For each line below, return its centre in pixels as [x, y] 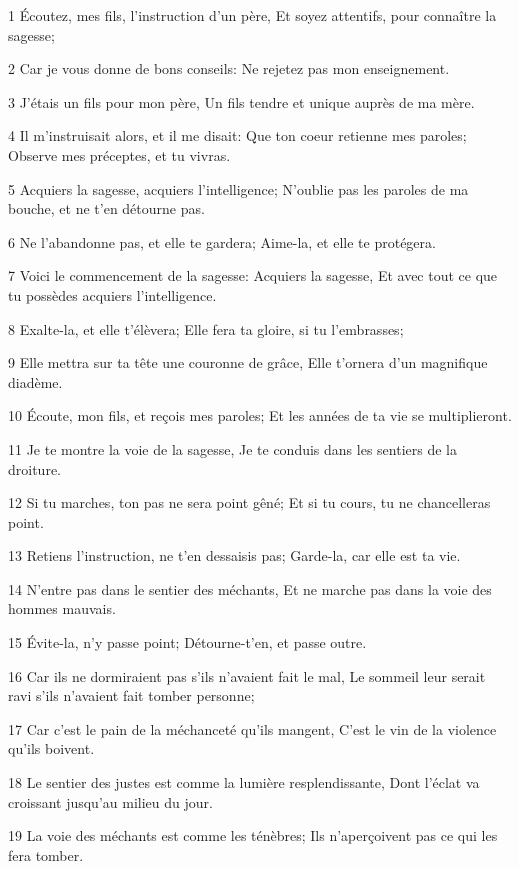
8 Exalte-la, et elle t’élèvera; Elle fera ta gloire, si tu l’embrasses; [206, 328]
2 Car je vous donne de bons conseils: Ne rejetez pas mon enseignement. [229, 68]
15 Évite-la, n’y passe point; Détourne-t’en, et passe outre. [187, 642]
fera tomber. [46, 854]
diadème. [35, 381]
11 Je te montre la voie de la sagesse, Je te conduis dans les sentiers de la [232, 448]
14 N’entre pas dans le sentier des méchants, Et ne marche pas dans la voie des [250, 588]
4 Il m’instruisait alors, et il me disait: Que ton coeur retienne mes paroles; [237, 135]
